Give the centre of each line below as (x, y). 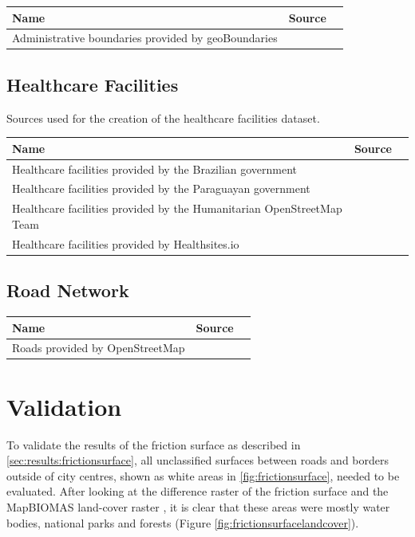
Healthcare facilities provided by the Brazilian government (155, 169)
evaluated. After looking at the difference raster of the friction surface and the (198, 491)
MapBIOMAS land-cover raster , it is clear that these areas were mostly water (198, 506)
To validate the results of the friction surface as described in (154, 444)
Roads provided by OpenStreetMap (99, 348)
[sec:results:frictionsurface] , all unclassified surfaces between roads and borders (198, 460)
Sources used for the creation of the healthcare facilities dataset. (163, 118)
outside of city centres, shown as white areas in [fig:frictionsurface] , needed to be (203, 475)
